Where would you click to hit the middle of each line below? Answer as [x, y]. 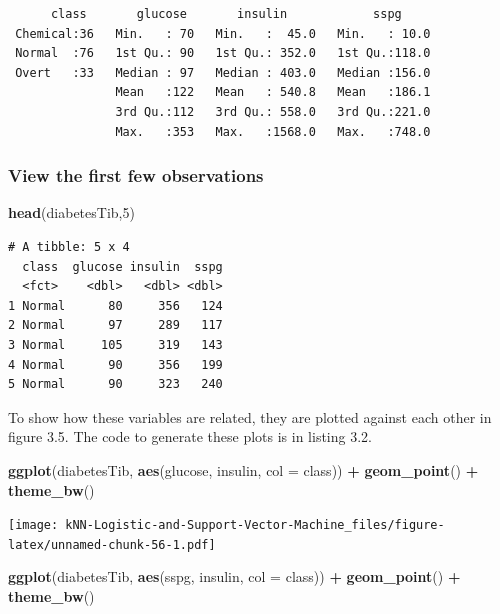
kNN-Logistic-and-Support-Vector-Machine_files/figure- [255, 525]
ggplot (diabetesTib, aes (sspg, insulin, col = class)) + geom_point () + [234, 576]
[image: [33, 525]
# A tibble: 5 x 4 [69, 246]
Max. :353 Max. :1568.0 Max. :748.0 [273, 131]
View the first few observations [136, 175]
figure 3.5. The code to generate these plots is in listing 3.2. [190, 436]
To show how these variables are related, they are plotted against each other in [250, 416]
